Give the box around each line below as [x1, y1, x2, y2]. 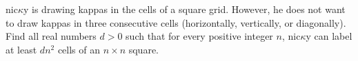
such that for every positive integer [126, 29, 273, 43]
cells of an [57, 42, 101, 56]
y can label [306, 29, 352, 43]
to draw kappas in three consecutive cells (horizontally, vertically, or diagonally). [6, 15, 346, 29]
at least [6, 42, 37, 56]
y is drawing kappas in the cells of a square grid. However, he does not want [23, 2, 346, 16]
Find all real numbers [6, 29, 97, 43]
